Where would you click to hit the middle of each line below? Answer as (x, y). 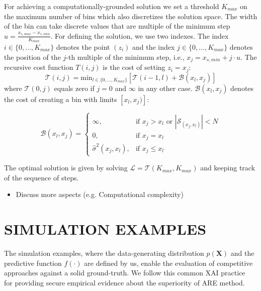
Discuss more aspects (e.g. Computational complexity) (100, 194)
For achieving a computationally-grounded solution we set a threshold (112, 6)
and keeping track (228, 168)
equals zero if (74, 88)
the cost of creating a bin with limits (61, 99)
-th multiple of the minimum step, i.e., (125, 57)
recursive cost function (39, 67)
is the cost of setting (134, 67)
